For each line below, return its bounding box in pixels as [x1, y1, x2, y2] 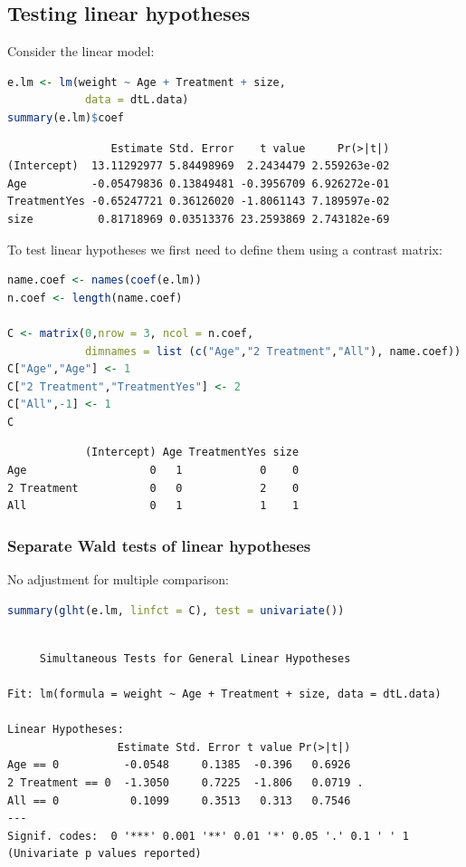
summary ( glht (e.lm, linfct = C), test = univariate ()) [7, 603, 345, 617]
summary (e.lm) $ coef [7, 111, 124, 124]
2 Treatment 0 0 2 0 [7, 481, 300, 495]
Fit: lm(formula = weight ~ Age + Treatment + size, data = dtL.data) [7, 688, 442, 701]
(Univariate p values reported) [7, 847, 202, 861]
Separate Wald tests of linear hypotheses [7, 534, 311, 556]
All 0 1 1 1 [7, 499, 300, 513]
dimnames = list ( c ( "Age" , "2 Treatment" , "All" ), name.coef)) [84, 344, 461, 358]
